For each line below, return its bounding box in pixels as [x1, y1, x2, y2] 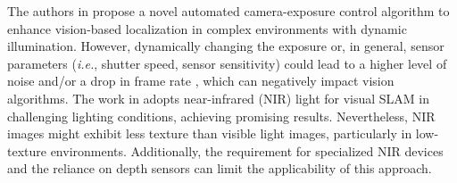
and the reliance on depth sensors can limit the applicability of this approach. [7, 159, 432, 178]
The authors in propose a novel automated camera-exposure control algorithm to [7, 2, 450, 20]
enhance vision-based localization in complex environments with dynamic [7, 19, 407, 37]
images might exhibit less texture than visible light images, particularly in [7, 124, 412, 143]
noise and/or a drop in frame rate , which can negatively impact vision [7, 71, 395, 90]
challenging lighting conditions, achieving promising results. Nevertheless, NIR [7, 106, 436, 125]
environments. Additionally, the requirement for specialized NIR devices [50, 141, 444, 160]
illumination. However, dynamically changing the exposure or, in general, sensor [7, 37, 445, 55]
